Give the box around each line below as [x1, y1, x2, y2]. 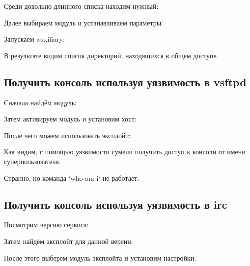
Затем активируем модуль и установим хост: [4, 114, 137, 124]
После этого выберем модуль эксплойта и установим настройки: [4, 252, 196, 263]
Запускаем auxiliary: [4, 34, 65, 44]
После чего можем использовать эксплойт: [4, 130, 131, 140]
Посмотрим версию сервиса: [4, 219, 89, 230]
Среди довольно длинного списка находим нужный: [4, 1, 159, 11]
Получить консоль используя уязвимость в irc [4, 196, 227, 212]
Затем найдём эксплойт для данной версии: [4, 236, 133, 246]
